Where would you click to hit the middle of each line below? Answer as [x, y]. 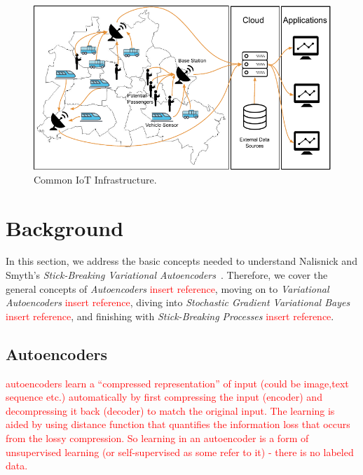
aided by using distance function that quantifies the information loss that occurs [178, 424]
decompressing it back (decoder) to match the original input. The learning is [170, 410]
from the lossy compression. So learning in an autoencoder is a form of [157, 438]
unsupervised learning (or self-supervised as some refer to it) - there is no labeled [180, 452]
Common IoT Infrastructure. [95, 179]
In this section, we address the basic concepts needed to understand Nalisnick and [181, 261]
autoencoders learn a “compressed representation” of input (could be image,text [177, 383]
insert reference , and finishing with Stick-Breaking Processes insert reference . [170, 316]
